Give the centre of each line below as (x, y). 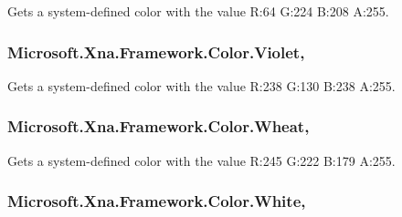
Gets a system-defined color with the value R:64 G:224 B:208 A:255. (198, 11)
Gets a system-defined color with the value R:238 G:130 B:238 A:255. (201, 85)
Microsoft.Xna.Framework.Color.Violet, (156, 52)
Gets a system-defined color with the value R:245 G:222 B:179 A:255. (201, 160)
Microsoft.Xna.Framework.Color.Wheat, (159, 126)
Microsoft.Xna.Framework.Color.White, (157, 201)
